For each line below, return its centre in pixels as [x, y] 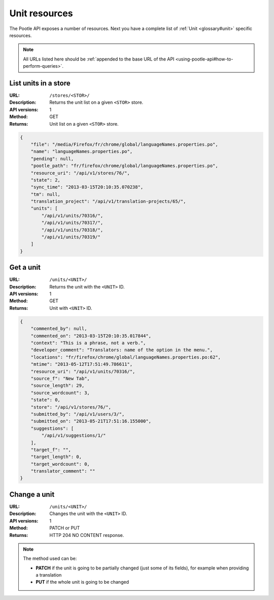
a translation [49, 575]
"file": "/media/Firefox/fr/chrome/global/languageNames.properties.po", [124, 144]
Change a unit [32, 494]
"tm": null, [46, 194]
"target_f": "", [51, 450]
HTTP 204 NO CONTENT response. [87, 535]
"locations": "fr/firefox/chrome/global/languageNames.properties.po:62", [126, 357]
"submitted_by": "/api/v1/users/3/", [78, 414]
